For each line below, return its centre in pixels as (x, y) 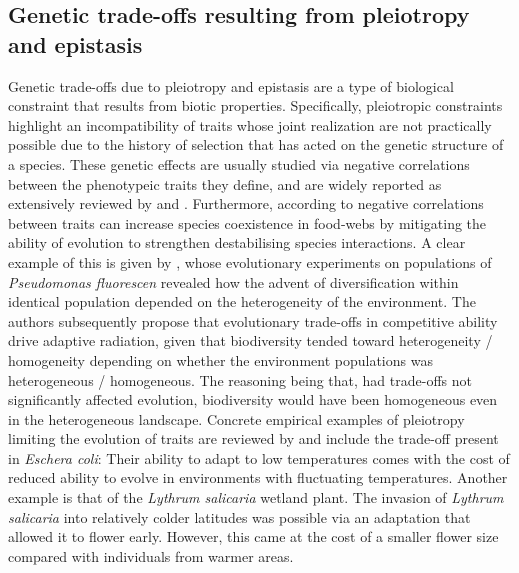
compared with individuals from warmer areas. (151, 555)
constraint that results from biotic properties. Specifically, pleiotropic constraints (255, 105)
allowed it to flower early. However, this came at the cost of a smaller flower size (253, 536)
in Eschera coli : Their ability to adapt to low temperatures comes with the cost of (259, 457)
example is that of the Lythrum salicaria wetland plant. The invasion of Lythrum (256, 497)
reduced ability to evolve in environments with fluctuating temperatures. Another (258, 477)
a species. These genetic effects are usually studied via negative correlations (239, 163)
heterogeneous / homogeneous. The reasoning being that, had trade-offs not (240, 379)
